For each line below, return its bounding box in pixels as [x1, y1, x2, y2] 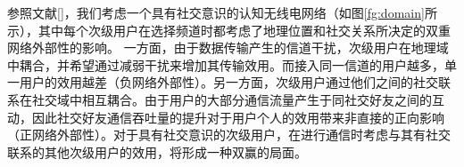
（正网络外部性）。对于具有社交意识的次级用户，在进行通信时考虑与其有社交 [7, 125, 451, 144]
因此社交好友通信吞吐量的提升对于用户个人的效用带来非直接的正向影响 [31, 107, 444, 126]
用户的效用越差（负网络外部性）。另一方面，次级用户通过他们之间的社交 [19, 73, 438, 91]
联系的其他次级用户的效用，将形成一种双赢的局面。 [7, 142, 307, 161]
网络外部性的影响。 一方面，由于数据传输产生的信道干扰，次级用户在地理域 [7, 38, 449, 57]
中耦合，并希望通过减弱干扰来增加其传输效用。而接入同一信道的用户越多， [7, 55, 444, 74]
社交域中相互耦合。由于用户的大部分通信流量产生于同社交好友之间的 [31, 90, 432, 108]
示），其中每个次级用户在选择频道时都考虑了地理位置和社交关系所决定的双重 [7, 20, 451, 39]
